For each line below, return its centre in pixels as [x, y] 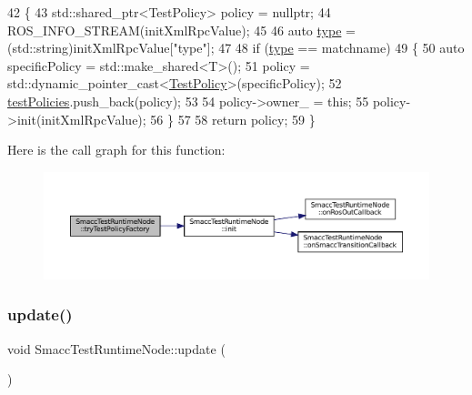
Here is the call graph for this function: [116, 150]
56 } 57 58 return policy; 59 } [233, 119]
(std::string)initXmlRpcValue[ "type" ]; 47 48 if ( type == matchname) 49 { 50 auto [236, 48]
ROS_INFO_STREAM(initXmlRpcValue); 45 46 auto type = [181, 30]
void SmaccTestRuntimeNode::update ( [116, 348]
